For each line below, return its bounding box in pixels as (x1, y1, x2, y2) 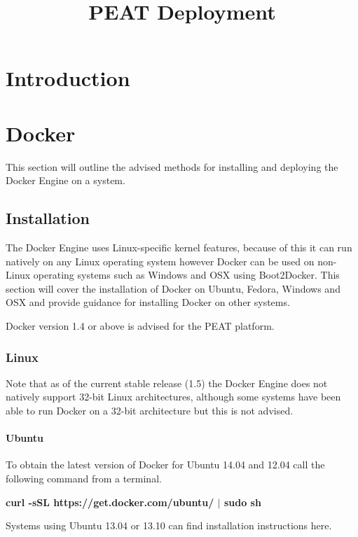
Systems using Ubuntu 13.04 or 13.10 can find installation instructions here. (6, 518, 332, 533)
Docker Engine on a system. (6, 173, 125, 188)
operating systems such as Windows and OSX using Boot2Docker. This (33, 267, 340, 282)
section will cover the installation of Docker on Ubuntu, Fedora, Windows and (6, 281, 340, 295)
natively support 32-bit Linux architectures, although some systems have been (6, 389, 341, 404)
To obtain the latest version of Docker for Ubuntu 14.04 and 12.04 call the (6, 457, 325, 472)
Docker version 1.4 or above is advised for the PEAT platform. (6, 319, 275, 333)
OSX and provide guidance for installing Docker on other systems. (6, 295, 290, 309)
